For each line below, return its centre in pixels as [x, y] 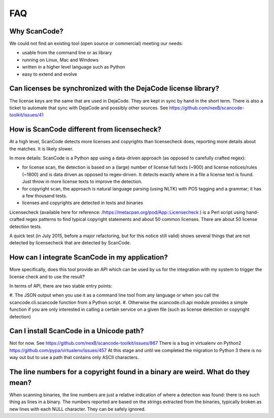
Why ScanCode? [36, 31]
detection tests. [26, 227]
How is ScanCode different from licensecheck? [85, 130]
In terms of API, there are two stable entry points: [61, 286]
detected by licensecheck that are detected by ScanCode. [70, 243]
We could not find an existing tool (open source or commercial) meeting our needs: [96, 44]
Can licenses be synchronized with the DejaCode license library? [114, 89]
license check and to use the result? [47, 276]
